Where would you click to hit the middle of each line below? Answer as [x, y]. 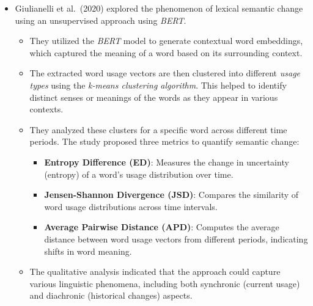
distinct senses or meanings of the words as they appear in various [154, 97]
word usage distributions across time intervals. [131, 206]
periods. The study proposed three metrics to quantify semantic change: [164, 141]
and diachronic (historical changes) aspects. [111, 295]
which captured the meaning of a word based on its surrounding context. [166, 52]
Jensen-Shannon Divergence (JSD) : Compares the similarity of [171, 195]
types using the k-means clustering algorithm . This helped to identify [158, 85]
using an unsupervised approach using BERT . [101, 20]
